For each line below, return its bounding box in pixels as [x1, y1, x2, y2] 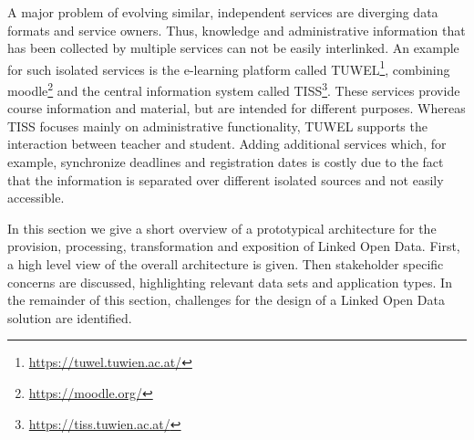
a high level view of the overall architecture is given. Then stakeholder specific [7, 255, 444, 274]
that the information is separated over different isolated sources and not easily [7, 170, 444, 189]
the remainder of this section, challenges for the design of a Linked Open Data [7, 290, 445, 309]
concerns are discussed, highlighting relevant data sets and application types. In [7, 272, 452, 291]
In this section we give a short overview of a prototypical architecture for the [7, 218, 437, 237]
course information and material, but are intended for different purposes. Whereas [7, 99, 466, 118]
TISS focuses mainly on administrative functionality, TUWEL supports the [7, 116, 428, 135]
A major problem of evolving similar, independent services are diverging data [7, 3, 438, 21]
